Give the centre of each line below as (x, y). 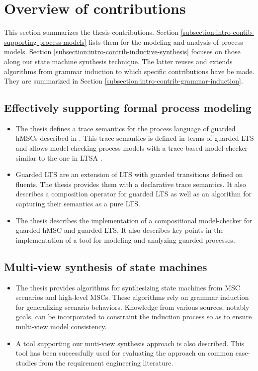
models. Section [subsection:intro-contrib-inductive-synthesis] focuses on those (122, 51)
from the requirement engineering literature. (106, 362)
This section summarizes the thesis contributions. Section (91, 32)
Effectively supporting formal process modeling (128, 108)
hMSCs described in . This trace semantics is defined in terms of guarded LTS (135, 138)
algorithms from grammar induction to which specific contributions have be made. (129, 71)
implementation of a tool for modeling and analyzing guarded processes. (125, 239)
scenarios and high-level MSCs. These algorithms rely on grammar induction (132, 297)
